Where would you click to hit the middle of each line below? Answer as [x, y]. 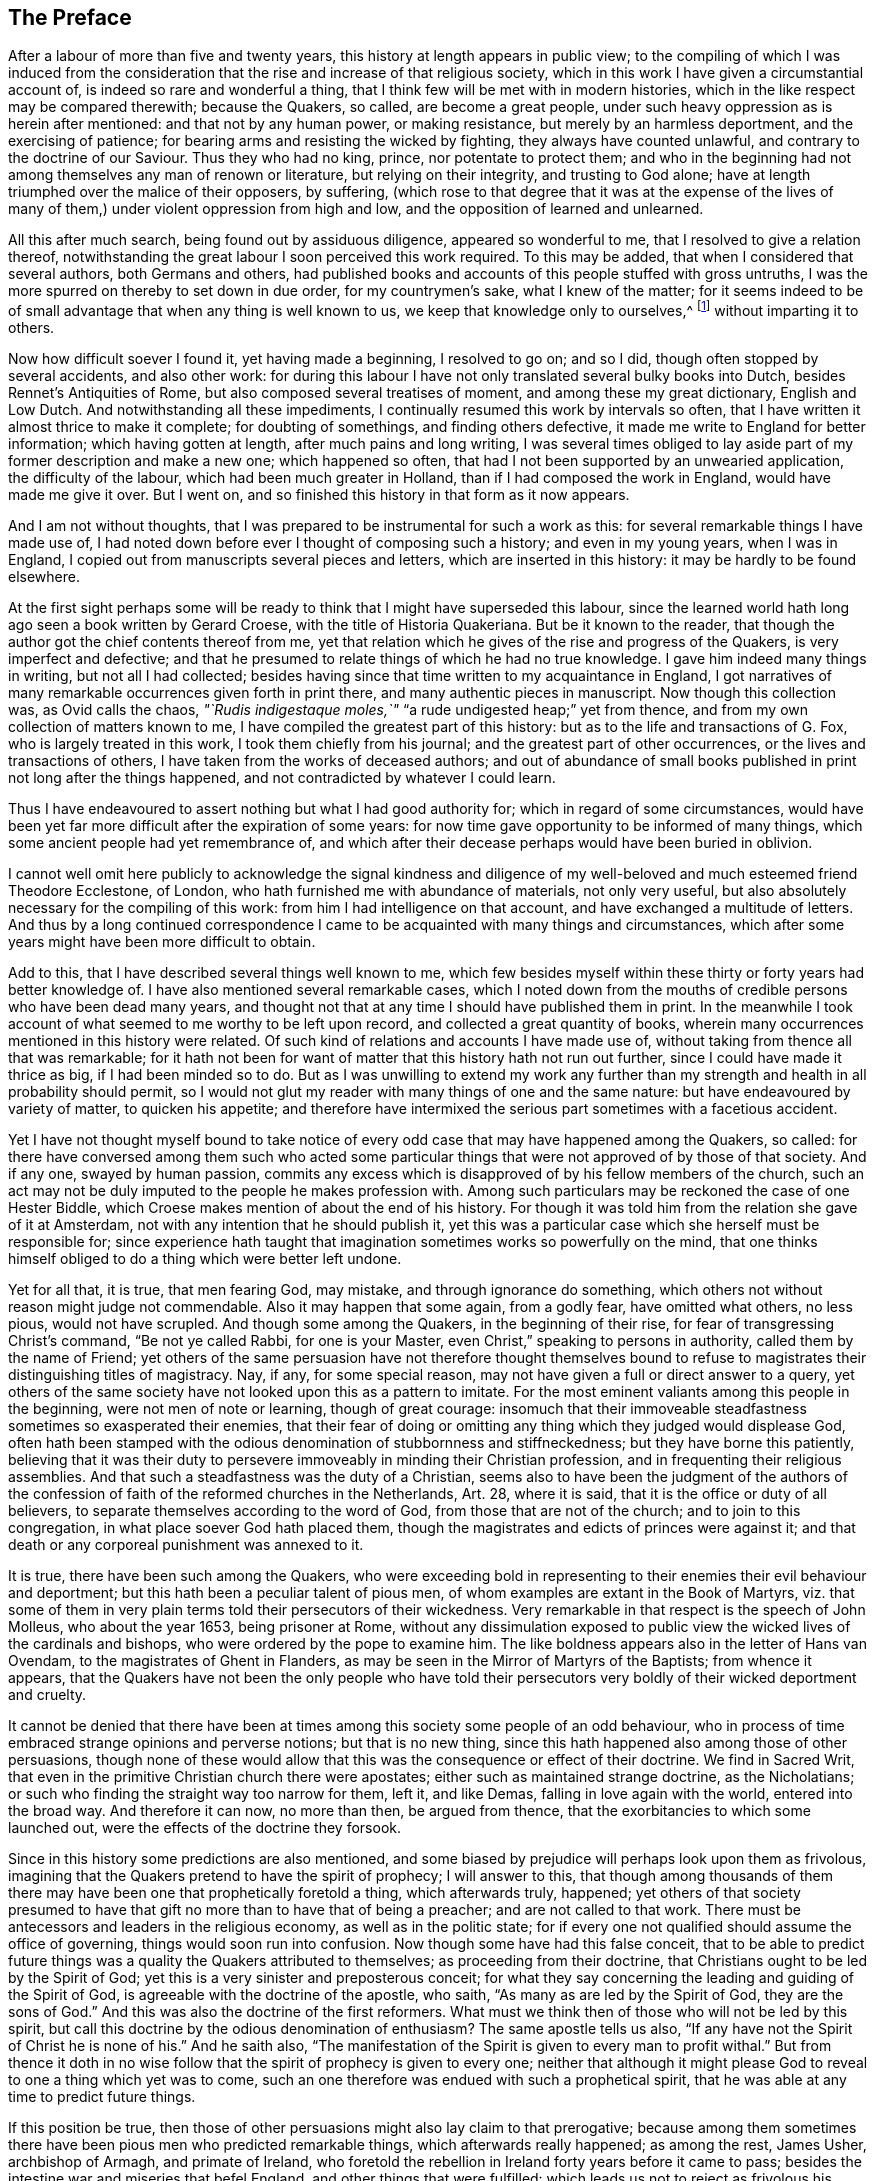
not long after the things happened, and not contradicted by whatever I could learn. [282, 778]
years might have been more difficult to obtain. [162, 942]
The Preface [70, 17]
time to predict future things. [102, 2097]
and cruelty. [47, 1695]
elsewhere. [44, 577]
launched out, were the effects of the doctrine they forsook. [205, 1828]
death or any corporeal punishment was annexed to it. [186, 1545]
